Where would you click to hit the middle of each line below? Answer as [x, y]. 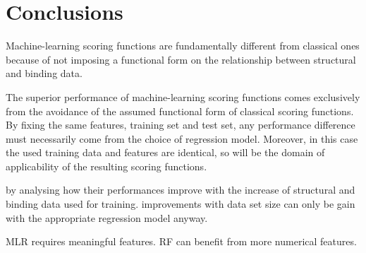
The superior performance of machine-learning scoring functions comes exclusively [183, 96]
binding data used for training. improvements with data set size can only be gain [181, 204]
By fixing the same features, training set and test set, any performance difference [181, 125]
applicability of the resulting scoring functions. [106, 166]
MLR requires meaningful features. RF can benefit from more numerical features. [181, 241]
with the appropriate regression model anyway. [107, 217]
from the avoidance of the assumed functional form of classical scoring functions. [180, 111]
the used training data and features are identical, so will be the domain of [165, 152]
